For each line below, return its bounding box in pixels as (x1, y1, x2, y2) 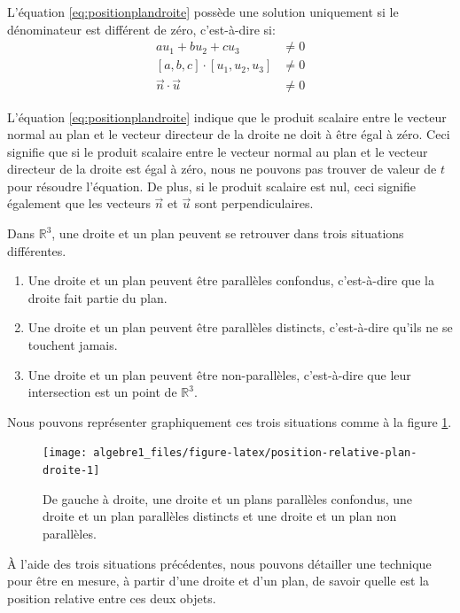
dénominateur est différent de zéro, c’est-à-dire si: (7, 19, 276, 38)
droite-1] (43, 464, 100, 477)
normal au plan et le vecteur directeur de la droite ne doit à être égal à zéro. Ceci (7, 125, 450, 144)
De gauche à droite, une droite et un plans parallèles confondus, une (43, 489, 413, 508)
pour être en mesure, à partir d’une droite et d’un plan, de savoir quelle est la (7, 571, 430, 590)
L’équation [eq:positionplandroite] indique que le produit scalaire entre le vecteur (7, 107, 447, 126)
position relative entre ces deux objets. (7, 588, 216, 607)
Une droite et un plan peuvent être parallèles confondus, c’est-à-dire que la (27, 271, 434, 290)
